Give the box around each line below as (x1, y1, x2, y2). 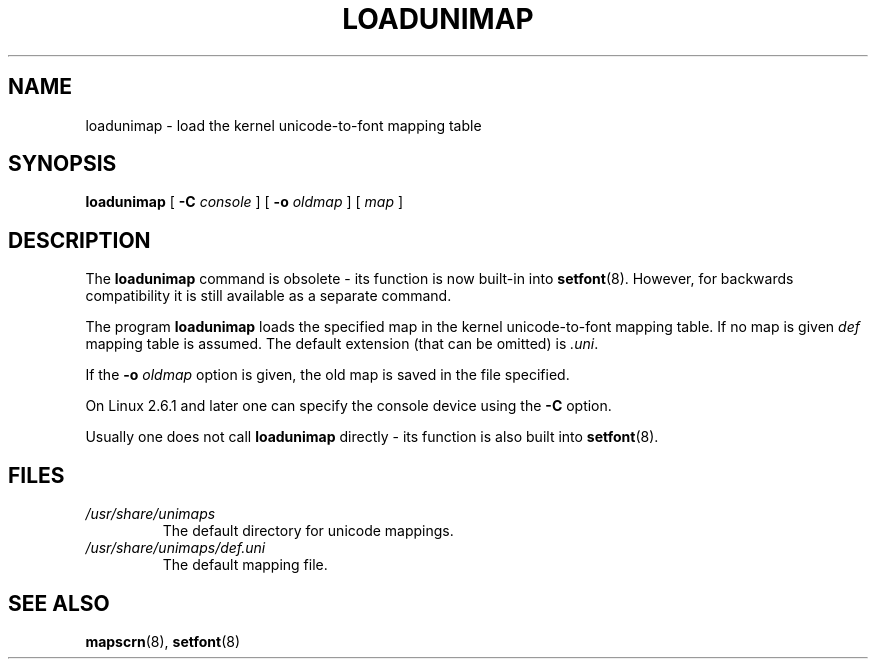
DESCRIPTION (8, 227, 151, 253)
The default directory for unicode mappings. (162, 522, 454, 540)
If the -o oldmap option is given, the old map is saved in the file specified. (85, 366, 570, 384)
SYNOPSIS (8, 151, 117, 177)
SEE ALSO (8, 590, 110, 616)
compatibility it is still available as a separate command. (85, 287, 452, 305)
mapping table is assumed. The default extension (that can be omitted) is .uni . (85, 335, 599, 353)
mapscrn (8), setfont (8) (85, 632, 241, 650)
